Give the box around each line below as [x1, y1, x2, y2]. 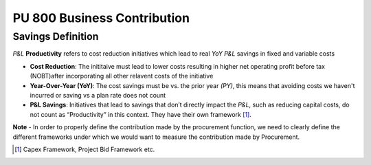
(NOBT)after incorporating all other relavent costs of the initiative [30, 72, 214, 80]
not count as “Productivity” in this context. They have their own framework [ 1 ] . [30, 110, 252, 118]
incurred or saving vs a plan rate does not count [30, 91, 166, 99]
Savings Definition [12, 30, 99, 43]
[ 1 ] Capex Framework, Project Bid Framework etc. [14, 145, 155, 153]
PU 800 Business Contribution [12, 10, 190, 25]
